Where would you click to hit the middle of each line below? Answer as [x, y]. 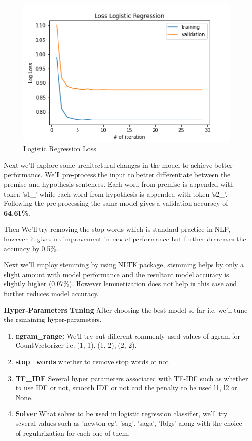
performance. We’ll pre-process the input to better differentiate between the [117, 174]
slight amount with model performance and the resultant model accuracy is [116, 274]
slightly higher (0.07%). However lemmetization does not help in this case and [120, 284]
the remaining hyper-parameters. [53, 319]
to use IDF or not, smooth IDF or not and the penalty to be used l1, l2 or [126, 388]
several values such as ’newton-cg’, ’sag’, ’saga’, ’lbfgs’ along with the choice [129, 423]
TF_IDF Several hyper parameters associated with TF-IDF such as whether [132, 378]
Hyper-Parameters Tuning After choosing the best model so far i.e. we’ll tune [126, 310]
